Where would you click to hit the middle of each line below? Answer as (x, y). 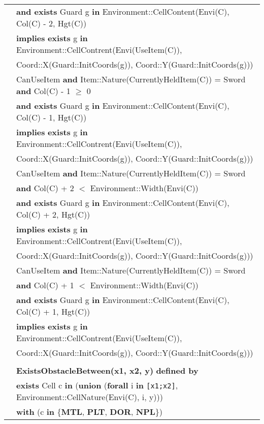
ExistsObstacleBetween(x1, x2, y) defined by (107, 370)
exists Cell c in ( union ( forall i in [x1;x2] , (97, 385)
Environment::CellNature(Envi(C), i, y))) (90, 397)
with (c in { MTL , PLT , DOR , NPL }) (90, 412)
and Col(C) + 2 (45, 188)
